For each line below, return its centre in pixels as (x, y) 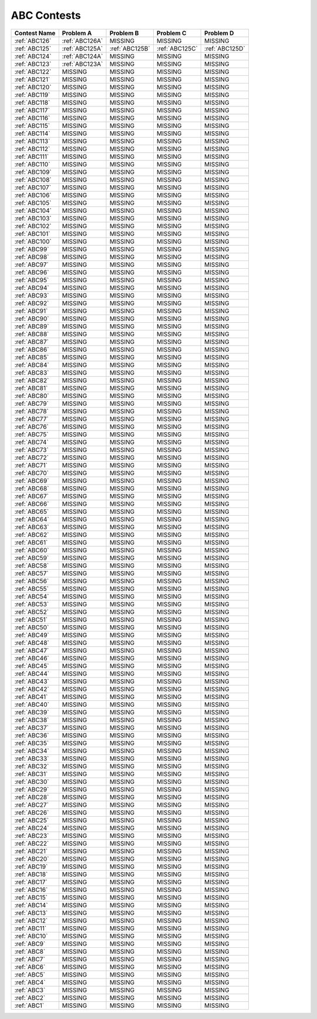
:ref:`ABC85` (32, 357)
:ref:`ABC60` (32, 550)
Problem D (219, 33)
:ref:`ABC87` (32, 342)
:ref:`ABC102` (33, 226)
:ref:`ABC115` (32, 125)
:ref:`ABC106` (33, 195)
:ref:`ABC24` (32, 828)
